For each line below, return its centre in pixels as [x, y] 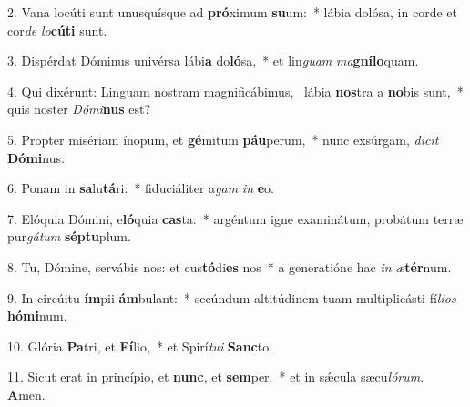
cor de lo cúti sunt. [57, 30]
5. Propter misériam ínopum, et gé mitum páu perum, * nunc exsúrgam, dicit [223, 139]
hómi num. [37, 315]
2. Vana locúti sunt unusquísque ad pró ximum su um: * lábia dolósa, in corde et [232, 12]
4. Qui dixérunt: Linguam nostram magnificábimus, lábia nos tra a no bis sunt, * [235, 91]
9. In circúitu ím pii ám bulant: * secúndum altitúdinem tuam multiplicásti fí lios [232, 297]
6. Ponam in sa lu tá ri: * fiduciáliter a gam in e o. [141, 188]
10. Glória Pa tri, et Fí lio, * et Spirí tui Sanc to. [140, 346]
